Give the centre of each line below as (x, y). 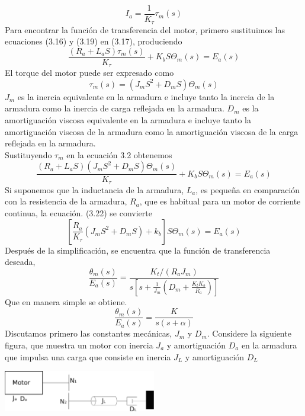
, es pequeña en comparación (248, 189)
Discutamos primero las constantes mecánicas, (89, 333)
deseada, (20, 262)
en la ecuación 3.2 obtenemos (119, 154)
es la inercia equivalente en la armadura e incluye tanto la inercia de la (146, 96)
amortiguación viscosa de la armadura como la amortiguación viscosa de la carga (152, 131)
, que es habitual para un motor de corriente (220, 201)
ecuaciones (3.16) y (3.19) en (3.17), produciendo (94, 41)
